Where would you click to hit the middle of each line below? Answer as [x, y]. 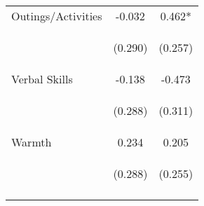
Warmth [32, 142]
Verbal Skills [42, 79]
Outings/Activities [57, 16]
